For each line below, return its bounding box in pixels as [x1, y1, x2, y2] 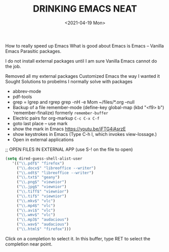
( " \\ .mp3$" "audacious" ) [16, 217, 69, 222]
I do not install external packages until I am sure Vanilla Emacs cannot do [5, 58, 157, 64]
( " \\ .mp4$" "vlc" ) [16, 203, 56, 208]
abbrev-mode [12, 88, 41, 94]
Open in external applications [12, 136, 74, 142]
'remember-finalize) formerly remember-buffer [12, 110, 109, 116]
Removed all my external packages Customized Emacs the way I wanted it [5, 73, 160, 79]
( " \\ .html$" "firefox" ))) [16, 227, 71, 232]
